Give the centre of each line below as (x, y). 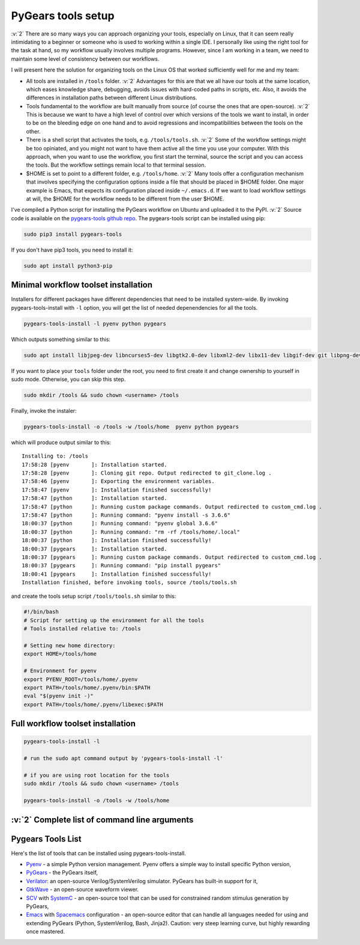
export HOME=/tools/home (60, 654)
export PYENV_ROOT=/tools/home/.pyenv (81, 679)
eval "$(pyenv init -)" (59, 696)
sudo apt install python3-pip (68, 266)
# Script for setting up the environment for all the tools (114, 620)
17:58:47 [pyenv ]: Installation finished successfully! (117, 490)
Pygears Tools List (46, 839)
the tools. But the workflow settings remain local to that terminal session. (116, 165)
